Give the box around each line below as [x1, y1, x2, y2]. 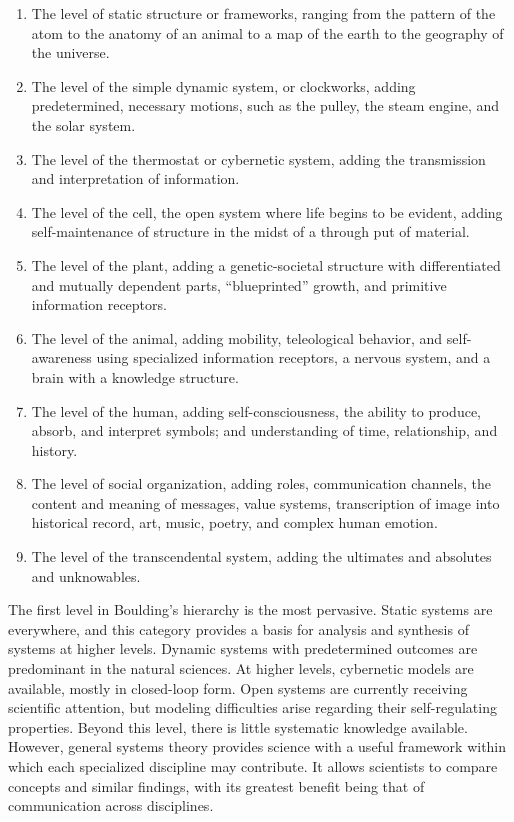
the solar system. [31, 114, 136, 135]
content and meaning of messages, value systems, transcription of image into [31, 492, 500, 513]
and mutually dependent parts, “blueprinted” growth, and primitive [31, 274, 447, 295]
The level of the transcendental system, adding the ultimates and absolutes [31, 546, 492, 567]
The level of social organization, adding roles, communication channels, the [31, 473, 491, 494]
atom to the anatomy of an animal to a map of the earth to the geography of [31, 22, 504, 43]
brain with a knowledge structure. [31, 366, 239, 387]
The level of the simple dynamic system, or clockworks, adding [31, 75, 416, 96]
